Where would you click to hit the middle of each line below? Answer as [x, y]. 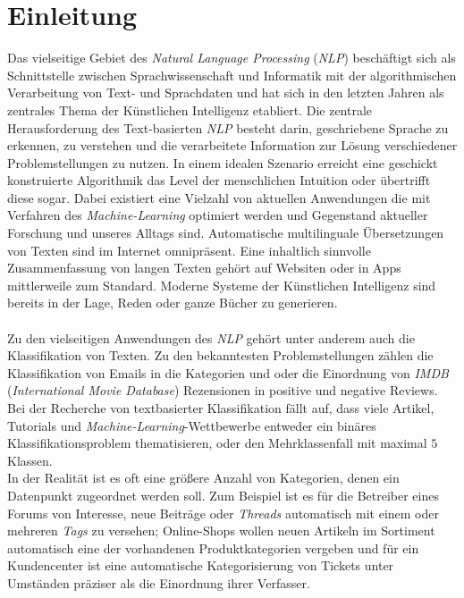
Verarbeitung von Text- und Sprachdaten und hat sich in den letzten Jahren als [226, 93]
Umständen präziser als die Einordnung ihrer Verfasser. [159, 582]
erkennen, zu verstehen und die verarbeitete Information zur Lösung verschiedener [232, 145]
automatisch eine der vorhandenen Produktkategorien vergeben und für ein [213, 547]
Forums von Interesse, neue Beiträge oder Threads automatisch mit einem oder [223, 513]
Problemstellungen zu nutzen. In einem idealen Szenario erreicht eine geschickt [223, 162]
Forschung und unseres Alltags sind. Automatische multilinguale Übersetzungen [226, 233]
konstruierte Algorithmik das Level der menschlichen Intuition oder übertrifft [219, 180]
